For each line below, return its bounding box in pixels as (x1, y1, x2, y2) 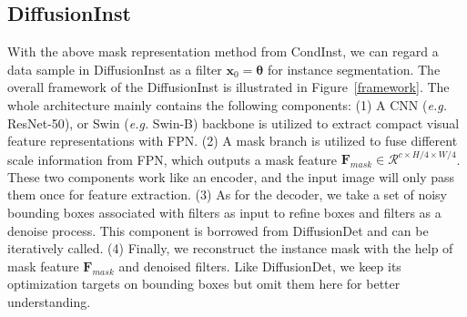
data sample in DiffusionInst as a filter (7, 59, 222, 78)
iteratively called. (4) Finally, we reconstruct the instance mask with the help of (7, 239, 453, 258)
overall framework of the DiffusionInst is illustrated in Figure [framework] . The (7, 77, 450, 97)
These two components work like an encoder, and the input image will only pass (7, 167, 455, 186)
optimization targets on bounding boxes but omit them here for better (7, 274, 401, 293)
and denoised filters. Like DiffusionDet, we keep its (118, 256, 401, 275)
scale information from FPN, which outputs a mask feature (7, 149, 338, 169)
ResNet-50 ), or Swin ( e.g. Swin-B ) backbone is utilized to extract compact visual (7, 113, 460, 132)
